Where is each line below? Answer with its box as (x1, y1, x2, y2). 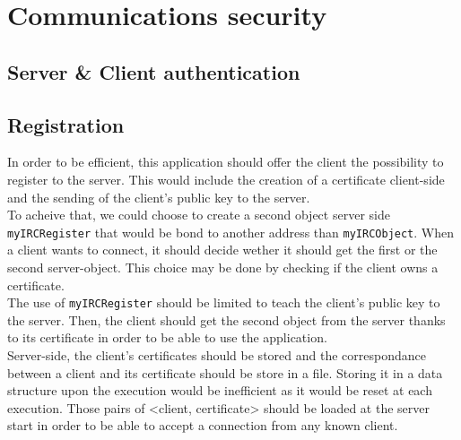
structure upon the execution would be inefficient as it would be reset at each (7, 381, 432, 400)
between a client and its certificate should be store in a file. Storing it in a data (7, 363, 443, 382)
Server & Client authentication (7, 57, 300, 85)
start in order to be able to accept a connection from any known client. (7, 416, 398, 435)
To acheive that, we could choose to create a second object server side (7, 205, 390, 224)
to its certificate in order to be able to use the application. (7, 328, 327, 347)
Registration (7, 110, 125, 138)
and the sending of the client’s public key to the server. (7, 187, 310, 206)
